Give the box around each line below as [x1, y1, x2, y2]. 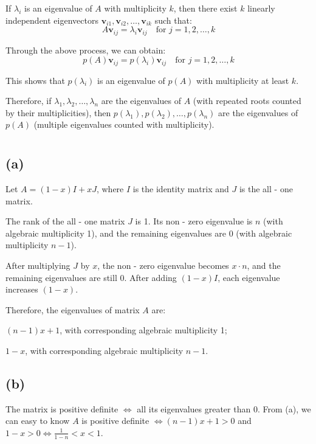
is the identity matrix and [132, 182, 229, 195]
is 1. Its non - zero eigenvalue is [135, 215, 253, 227]
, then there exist [173, 2, 238, 14]
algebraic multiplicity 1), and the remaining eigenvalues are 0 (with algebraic [5, 226, 292, 239]
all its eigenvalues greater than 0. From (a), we [137, 402, 311, 415]
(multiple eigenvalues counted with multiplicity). [33, 118, 215, 131]
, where [96, 182, 124, 195]
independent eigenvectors [5, 13, 98, 26]
